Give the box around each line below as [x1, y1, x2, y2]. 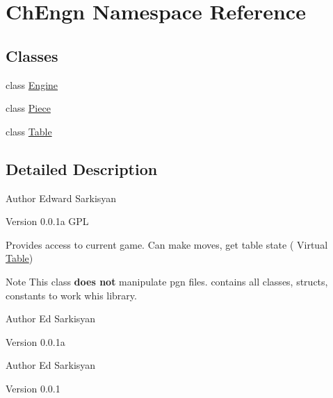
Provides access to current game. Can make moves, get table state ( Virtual [6, 237, 328, 251]
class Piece [6, 101, 51, 115]
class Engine [6, 77, 58, 92]
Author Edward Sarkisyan [6, 190, 117, 205]
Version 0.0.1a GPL [6, 214, 89, 229]
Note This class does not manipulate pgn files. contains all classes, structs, [6, 274, 328, 288]
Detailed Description [6, 158, 158, 179]
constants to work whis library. [6, 288, 137, 302]
